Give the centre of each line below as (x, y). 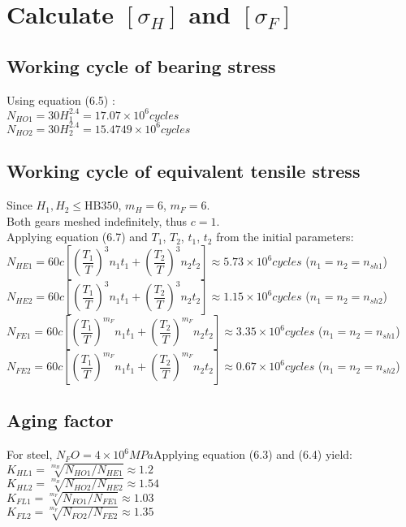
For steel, (30, 454)
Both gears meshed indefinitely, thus (97, 220)
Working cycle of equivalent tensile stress (184, 171)
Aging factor (60, 420)
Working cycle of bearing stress (141, 65)
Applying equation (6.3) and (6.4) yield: (253, 454)
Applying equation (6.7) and (77, 237)
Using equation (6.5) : (61, 99)
